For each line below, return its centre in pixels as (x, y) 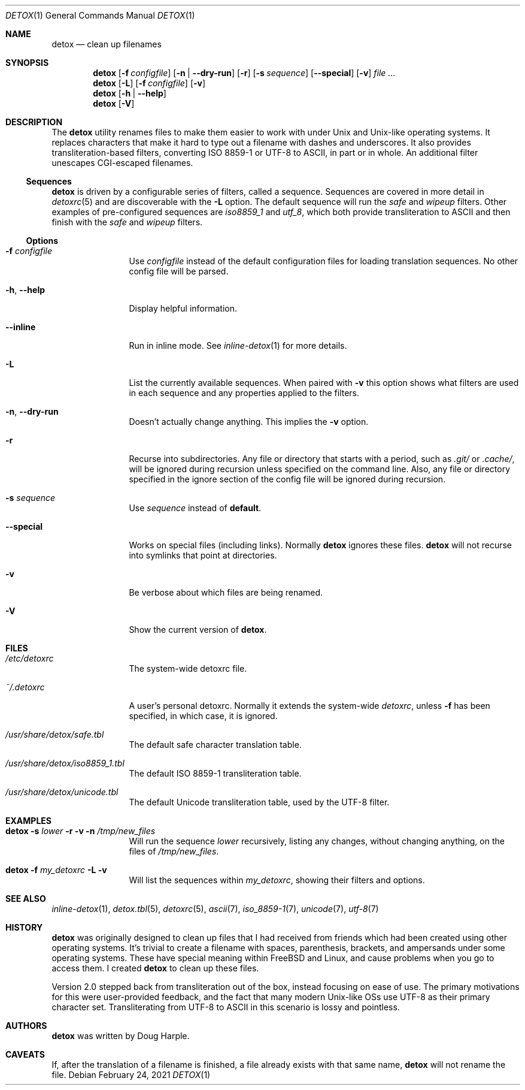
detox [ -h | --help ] (130, 93)
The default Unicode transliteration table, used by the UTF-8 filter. (259, 802)
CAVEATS (25, 1054)
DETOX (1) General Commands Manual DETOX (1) (100, 15)
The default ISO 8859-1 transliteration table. (215, 773)
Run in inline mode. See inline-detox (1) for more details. (238, 345)
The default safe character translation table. (215, 745)
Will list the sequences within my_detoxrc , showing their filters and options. (277, 880)
